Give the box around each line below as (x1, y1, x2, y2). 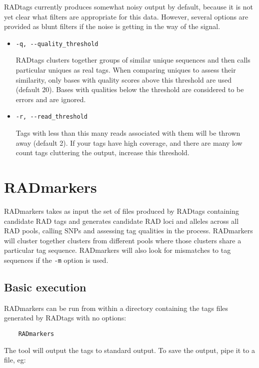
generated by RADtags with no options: (4, 312, 126, 323)
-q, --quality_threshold (15, 40, 98, 48)
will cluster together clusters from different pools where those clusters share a (4, 235, 241, 245)
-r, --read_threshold (15, 113, 87, 121)
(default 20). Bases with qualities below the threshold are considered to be (15, 84, 244, 95)
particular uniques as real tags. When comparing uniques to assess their (15, 65, 236, 75)
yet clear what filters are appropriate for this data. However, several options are (4, 11, 248, 22)
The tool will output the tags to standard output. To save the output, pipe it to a (4, 344, 255, 355)
